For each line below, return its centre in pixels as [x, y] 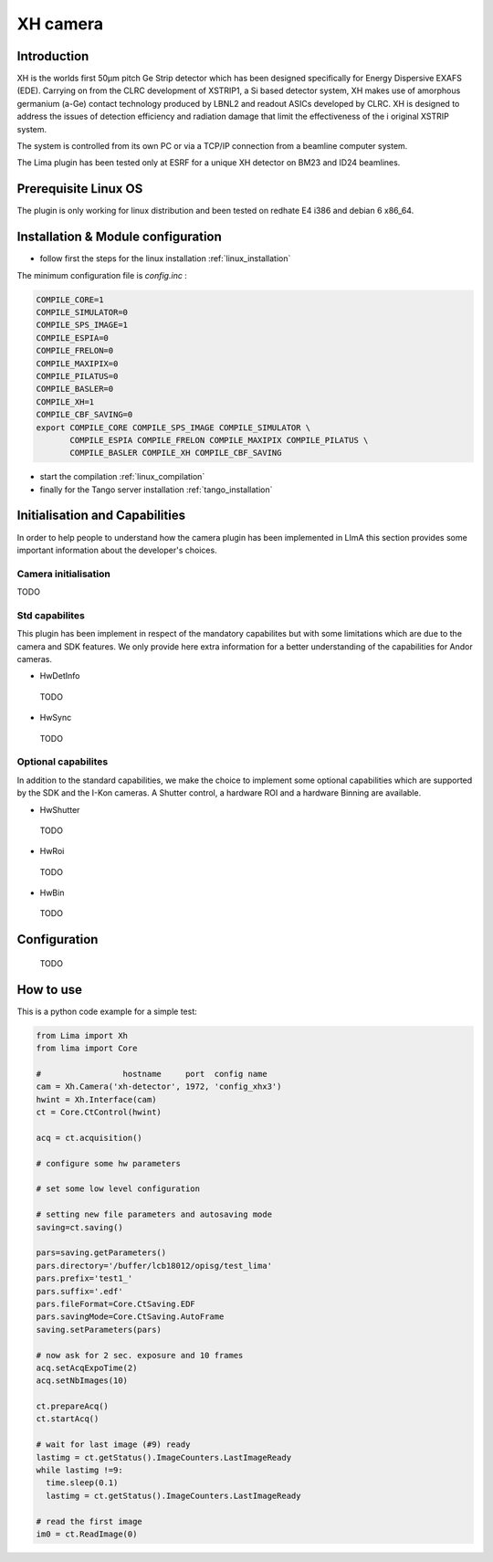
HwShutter [60, 809]
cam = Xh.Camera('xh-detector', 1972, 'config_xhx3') [159, 1087]
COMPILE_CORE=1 [70, 300]
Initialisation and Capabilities [101, 516]
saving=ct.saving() [79, 1227]
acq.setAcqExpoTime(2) [87, 1367]
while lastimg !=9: [79, 1470]
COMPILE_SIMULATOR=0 [82, 312]
